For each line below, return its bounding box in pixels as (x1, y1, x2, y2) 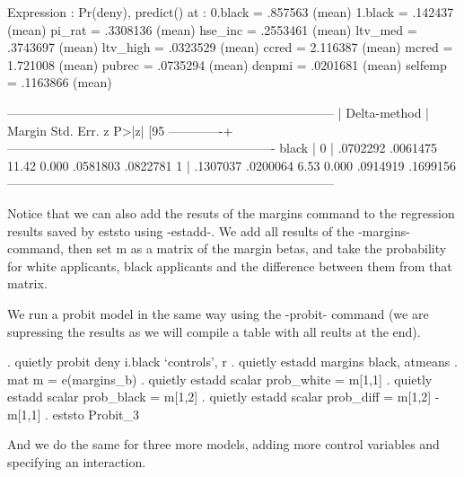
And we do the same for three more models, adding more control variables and (7, 435, 440, 454)
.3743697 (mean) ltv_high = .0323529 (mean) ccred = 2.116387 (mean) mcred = (7, 38, 453, 57)
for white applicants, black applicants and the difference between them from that (7, 256, 452, 275)
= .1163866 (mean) (7, 73, 112, 92)
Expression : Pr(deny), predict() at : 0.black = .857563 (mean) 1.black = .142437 (7, 3, 454, 21)
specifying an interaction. (7, 453, 146, 472)
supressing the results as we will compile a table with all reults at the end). (7, 322, 421, 340)
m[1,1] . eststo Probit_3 (7, 404, 139, 423)
